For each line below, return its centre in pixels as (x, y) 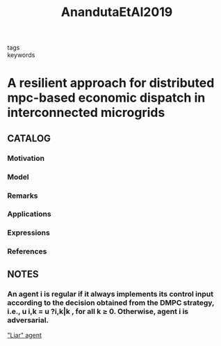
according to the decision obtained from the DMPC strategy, (111, 302)
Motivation (26, 158)
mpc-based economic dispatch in (106, 98)
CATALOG (29, 138)
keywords (21, 55)
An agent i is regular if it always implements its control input (110, 294)
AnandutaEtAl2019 (117, 12)
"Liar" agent (24, 335)
